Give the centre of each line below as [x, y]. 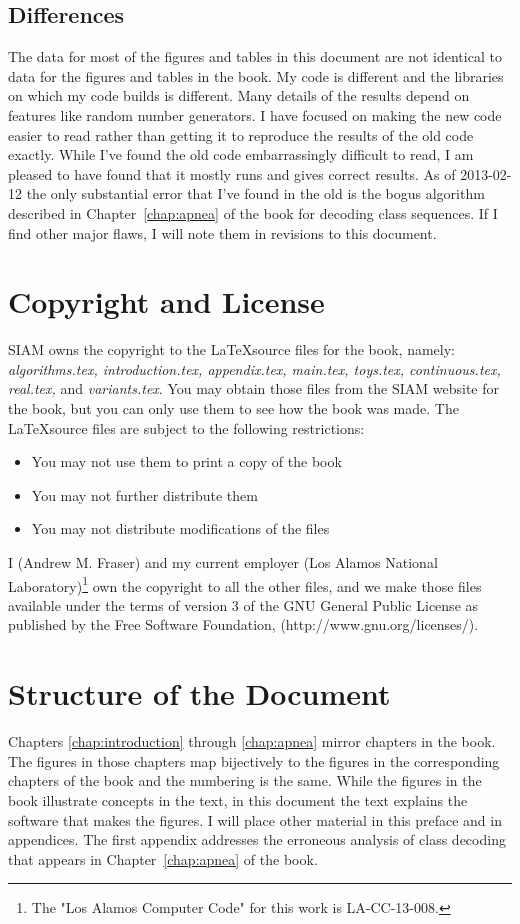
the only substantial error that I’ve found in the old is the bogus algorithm [255, 193]
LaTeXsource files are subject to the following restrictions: [186, 427]
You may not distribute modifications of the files [180, 528]
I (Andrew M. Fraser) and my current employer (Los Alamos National [223, 562]
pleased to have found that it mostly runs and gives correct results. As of [232, 173]
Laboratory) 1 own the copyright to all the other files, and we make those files [245, 584]
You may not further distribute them [144, 494]
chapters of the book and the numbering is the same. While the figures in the [245, 780]
